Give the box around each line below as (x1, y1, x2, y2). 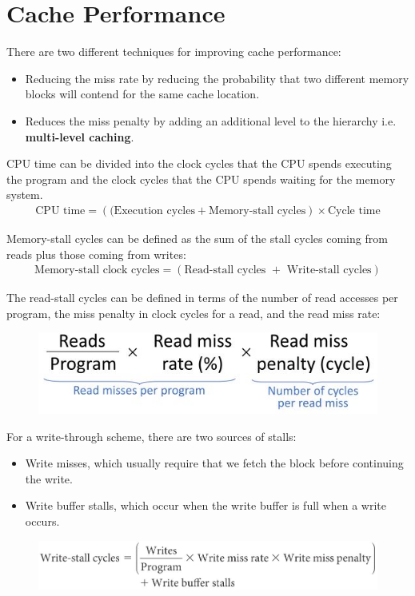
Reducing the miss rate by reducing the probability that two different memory (25, 70, 409, 86)
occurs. (25, 513, 60, 530)
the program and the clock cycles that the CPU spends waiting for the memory (6, 170, 396, 187)
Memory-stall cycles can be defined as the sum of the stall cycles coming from (6, 229, 388, 246)
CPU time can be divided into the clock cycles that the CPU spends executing (6, 155, 392, 172)
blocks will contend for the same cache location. (25, 85, 260, 102)
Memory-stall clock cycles (34, 264, 160, 276)
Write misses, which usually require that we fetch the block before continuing (25, 455, 404, 471)
